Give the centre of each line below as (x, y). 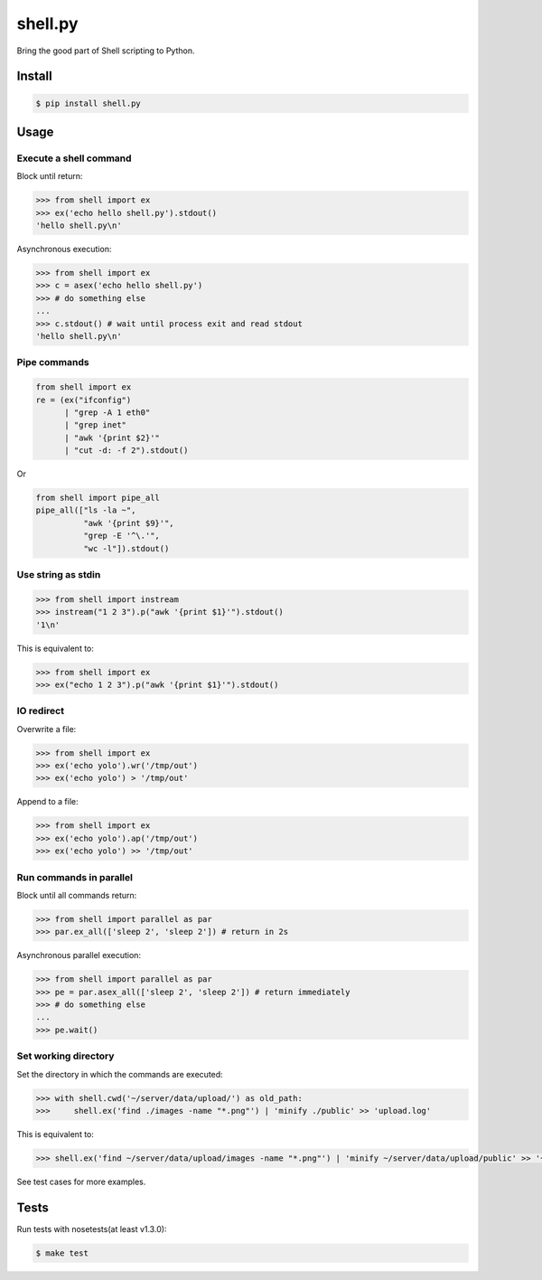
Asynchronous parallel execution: (79, 955)
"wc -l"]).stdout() (126, 548)
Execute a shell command (74, 158)
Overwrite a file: (47, 729)
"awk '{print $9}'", (129, 523)
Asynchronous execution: (64, 249)
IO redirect (41, 711)
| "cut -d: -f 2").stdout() (126, 451)
